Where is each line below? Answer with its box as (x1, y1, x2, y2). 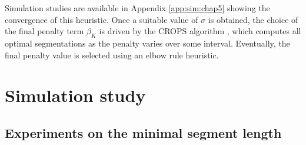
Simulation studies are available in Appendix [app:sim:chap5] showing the (5, 2, 270, 14)
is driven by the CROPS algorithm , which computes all (99, 25, 301, 37)
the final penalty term (5, 25, 84, 37)
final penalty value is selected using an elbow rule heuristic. (5, 48, 219, 61)
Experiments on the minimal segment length (5, 123, 282, 141)
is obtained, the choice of (208, 13, 298, 25)
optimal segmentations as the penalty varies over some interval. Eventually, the (5, 37, 290, 49)
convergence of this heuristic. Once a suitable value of (5, 13, 198, 25)
